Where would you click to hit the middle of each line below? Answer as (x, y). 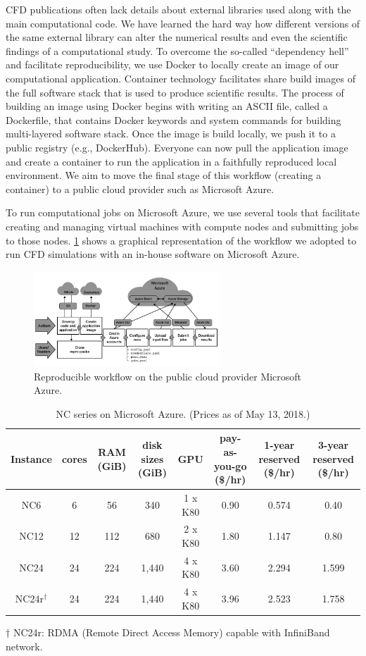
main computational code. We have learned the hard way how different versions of (183, 23)
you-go (230, 465)
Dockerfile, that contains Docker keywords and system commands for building (173, 119)
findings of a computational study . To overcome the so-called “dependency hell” (177, 50)
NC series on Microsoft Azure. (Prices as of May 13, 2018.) (183, 413)
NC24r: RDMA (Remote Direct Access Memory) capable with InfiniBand (171, 632)
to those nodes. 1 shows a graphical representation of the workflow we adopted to (181, 240)
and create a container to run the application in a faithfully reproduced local (171, 161)
